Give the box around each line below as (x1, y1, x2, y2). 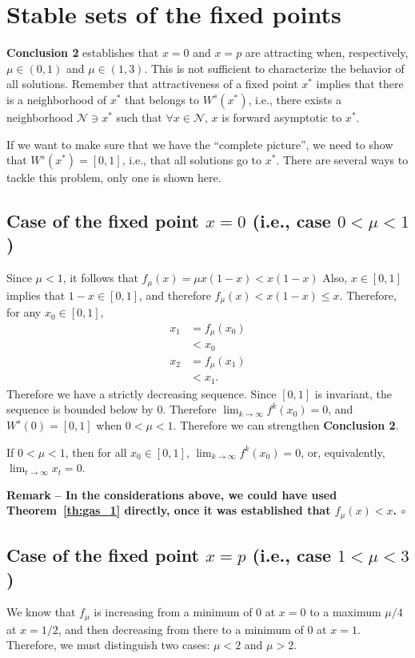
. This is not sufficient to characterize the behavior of (144, 59, 405, 76)
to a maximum (309, 604, 381, 620)
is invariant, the (314, 385, 392, 402)
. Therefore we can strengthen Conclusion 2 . (173, 416, 399, 433)
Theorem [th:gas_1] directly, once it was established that (6, 502, 331, 519)
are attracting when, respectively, (245, 44, 409, 61)
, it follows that (62, 269, 138, 286)
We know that (6, 604, 76, 620)
